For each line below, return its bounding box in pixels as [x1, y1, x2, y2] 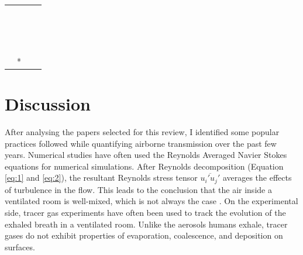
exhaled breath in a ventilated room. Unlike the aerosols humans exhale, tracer [5, 218, 288, 230]
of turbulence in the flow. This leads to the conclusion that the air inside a [5, 183, 272, 195]
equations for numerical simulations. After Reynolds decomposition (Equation [5, 160, 284, 172]
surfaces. [5, 240, 35, 253]
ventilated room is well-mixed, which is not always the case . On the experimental [5, 195, 298, 207]
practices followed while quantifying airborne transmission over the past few [5, 137, 277, 149]
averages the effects [222, 171, 292, 184]
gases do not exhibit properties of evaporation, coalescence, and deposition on [5, 229, 283, 242]
